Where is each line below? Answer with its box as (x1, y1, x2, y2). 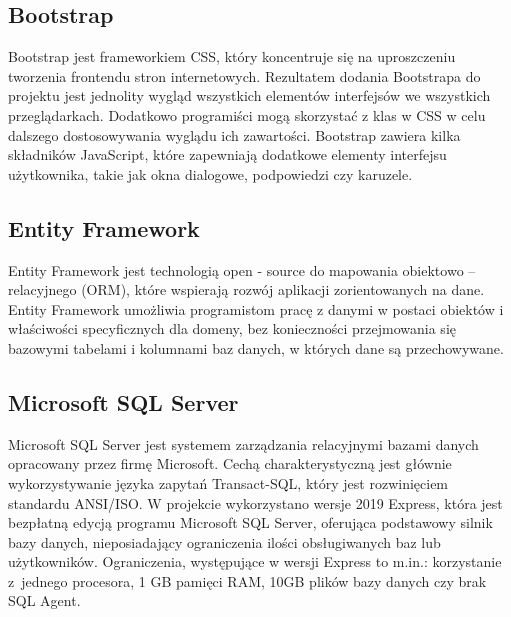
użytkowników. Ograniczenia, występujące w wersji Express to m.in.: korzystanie (8, 551, 502, 572)
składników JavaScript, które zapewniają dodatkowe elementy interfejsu (8, 144, 447, 165)
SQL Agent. (8, 590, 81, 611)
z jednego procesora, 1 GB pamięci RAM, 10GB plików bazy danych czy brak (8, 570, 487, 591)
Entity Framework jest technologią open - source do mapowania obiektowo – (8, 259, 476, 280)
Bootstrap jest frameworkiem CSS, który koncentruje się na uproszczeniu (8, 46, 456, 67)
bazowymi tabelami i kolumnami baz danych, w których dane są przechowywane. (8, 337, 504, 358)
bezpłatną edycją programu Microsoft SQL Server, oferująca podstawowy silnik (8, 512, 493, 533)
